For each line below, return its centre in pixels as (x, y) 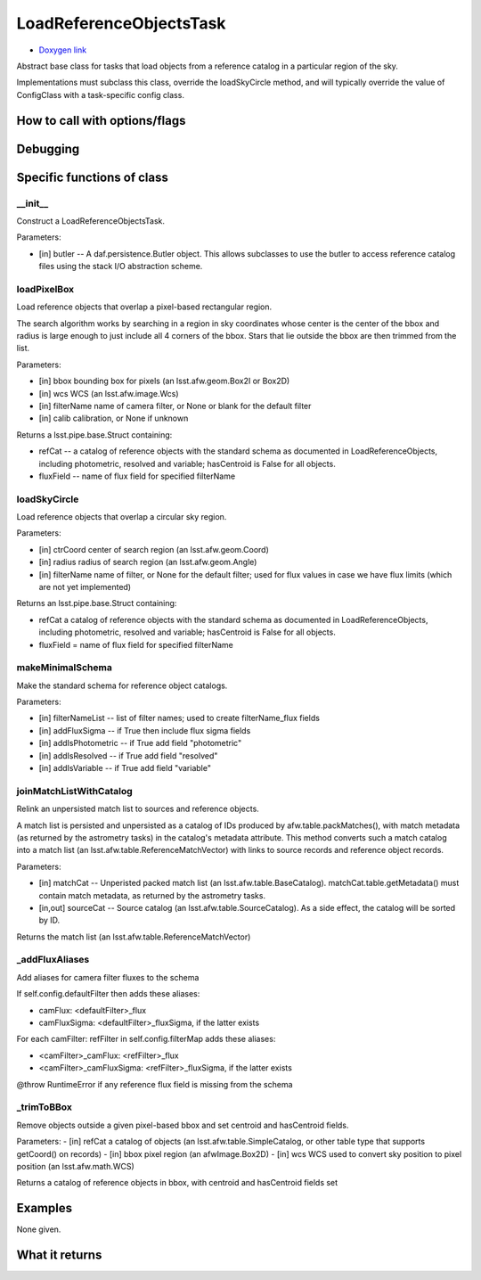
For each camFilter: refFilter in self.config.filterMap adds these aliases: (146, 1039)
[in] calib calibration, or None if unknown (114, 418)
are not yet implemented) (85, 587)
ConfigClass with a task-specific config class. (100, 94)
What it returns (59, 1255)
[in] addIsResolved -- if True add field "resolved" (128, 755)
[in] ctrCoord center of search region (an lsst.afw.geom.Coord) (154, 549)
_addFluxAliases (53, 960)
